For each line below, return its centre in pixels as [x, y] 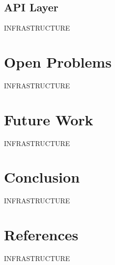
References [41, 235]
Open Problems [58, 61]
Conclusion [42, 177]
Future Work [49, 119]
